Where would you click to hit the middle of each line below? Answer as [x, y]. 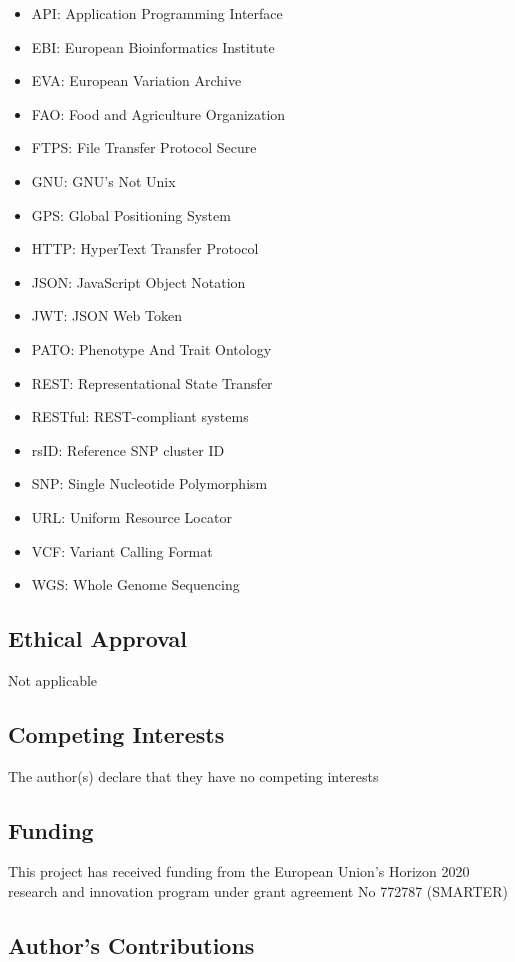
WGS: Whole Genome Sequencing [135, 584]
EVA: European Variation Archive [136, 80]
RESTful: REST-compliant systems [140, 416]
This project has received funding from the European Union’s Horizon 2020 [239, 871]
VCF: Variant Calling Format [122, 550]
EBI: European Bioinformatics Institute [153, 46]
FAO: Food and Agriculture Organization [158, 113]
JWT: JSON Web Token [106, 315]
